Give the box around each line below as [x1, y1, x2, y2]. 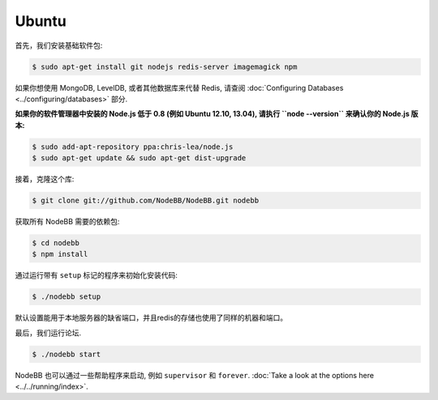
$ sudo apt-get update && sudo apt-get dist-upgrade [32, 154, 247, 163]
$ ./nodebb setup [32, 292, 101, 301]
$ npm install [32, 249, 88, 259]
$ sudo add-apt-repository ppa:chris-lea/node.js [32, 142, 234, 151]
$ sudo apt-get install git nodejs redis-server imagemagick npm [32, 62, 298, 71]
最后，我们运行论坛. [15, 328, 82, 338]
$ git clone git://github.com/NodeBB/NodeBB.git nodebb [32, 196, 260, 206]
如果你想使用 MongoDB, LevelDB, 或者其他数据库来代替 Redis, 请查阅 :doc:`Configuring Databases [15, 83, 344, 92]
